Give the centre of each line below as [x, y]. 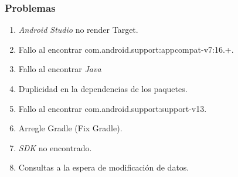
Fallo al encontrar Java [60, 69]
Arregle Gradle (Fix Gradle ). [70, 128]
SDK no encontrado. [55, 147]
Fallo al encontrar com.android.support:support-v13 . [113, 108]
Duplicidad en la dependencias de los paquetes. [103, 88]
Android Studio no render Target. [78, 30]
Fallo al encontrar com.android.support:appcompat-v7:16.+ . [126, 49]
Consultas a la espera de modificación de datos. [104, 167]
